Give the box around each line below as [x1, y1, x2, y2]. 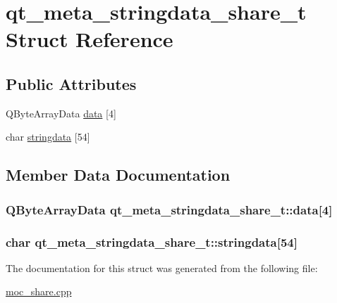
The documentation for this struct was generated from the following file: [6, 260, 318, 275]
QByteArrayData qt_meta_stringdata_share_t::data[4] [6, 200, 333, 218]
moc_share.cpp [6, 284, 72, 299]
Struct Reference [6, 25, 173, 53]
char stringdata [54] [6, 129, 90, 144]
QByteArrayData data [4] [6, 105, 116, 120]
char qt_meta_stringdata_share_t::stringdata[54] [6, 233, 298, 250]
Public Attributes [6, 72, 137, 94]
